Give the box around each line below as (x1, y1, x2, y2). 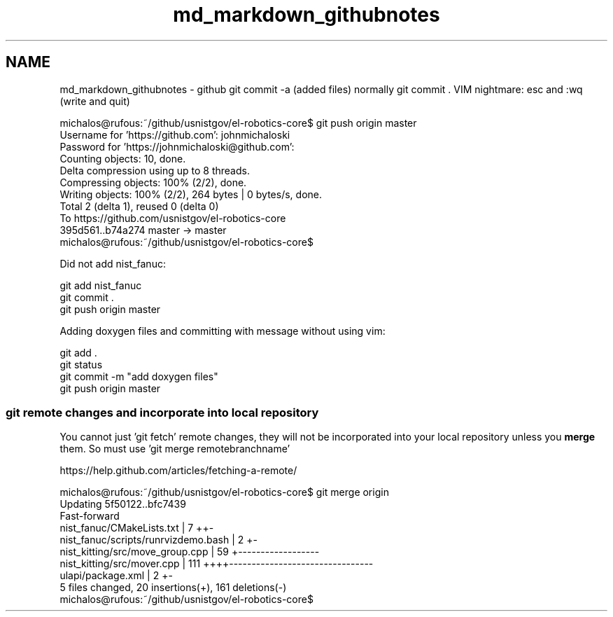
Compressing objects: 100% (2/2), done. (59, 176, 247, 188)
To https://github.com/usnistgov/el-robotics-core (59, 212, 286, 224)
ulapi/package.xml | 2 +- (59, 569, 173, 582)
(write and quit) (59, 95, 130, 107)
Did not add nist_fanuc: (59, 257, 166, 270)
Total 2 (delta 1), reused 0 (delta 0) (59, 200, 219, 212)
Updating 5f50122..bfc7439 (59, 498, 186, 511)
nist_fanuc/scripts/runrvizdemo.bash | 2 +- (59, 534, 258, 546)
